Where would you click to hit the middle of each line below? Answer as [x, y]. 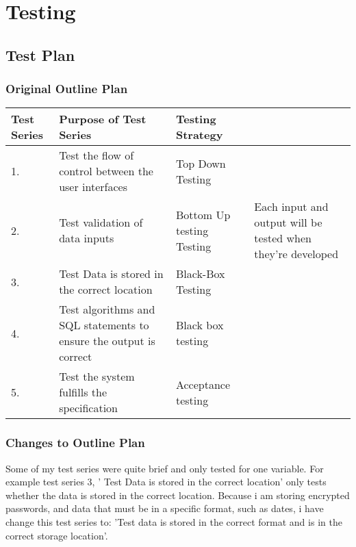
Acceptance [203, 384]
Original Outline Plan [67, 89]
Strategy [199, 135]
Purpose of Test [103, 119]
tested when [283, 238]
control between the [106, 171]
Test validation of [101, 222]
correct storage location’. [57, 535]
